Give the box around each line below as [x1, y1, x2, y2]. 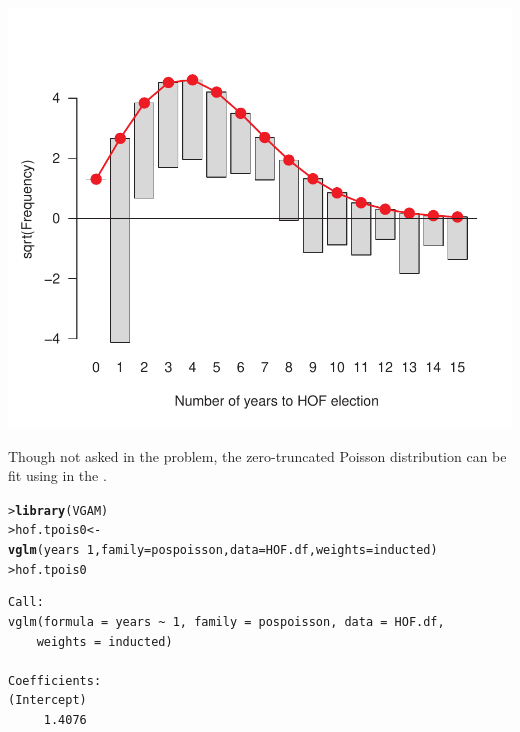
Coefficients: [8, 673, 102, 688]
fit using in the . [8, 465, 107, 486]
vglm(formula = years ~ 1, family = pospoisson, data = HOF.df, [8, 615, 445, 629]
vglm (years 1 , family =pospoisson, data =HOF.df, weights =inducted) [8, 543, 438, 558]
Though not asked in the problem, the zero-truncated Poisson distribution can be [8, 445, 507, 466]
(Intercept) [8, 693, 87, 708]
